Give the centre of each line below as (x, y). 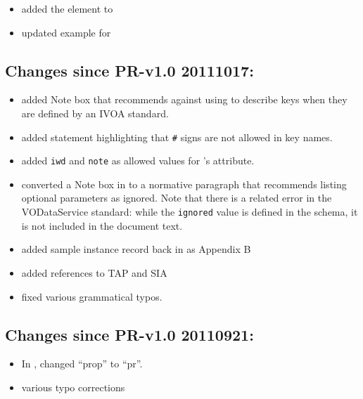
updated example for (66, 32)
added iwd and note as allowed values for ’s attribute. (138, 161)
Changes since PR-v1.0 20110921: (129, 334)
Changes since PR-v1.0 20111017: (129, 70)
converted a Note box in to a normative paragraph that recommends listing (184, 184)
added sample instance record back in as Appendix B (136, 249)
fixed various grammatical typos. (92, 296)
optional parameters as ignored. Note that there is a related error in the (177, 198)
